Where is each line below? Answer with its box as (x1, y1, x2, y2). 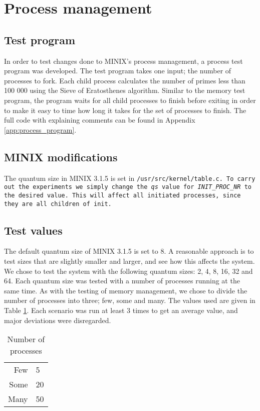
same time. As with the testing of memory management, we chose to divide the (4, 285, 247, 295)
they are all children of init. (4, 200, 112, 208)
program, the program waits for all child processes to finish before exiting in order (4, 94, 256, 105)
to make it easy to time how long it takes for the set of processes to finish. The (4, 105, 246, 115)
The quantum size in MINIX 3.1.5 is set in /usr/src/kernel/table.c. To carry (4, 172, 255, 183)
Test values (4, 222, 63, 238)
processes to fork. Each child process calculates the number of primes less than (4, 75, 245, 85)
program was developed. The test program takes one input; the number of (4, 65, 231, 76)
